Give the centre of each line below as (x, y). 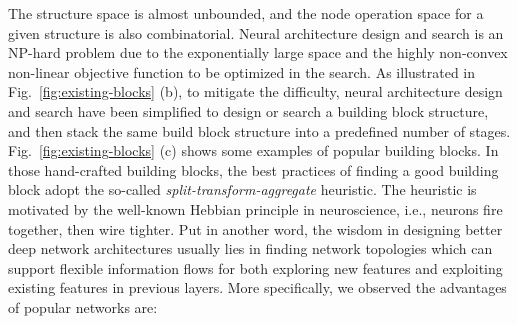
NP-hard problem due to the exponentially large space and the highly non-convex (258, 52)
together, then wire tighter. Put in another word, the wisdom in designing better (255, 228)
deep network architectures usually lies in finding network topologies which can (250, 248)
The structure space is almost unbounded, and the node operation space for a (246, 13)
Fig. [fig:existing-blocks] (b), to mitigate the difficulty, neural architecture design (255, 91)
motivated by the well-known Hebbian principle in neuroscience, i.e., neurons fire (255, 208)
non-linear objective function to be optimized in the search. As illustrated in (242, 71)
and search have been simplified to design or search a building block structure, (248, 110)
